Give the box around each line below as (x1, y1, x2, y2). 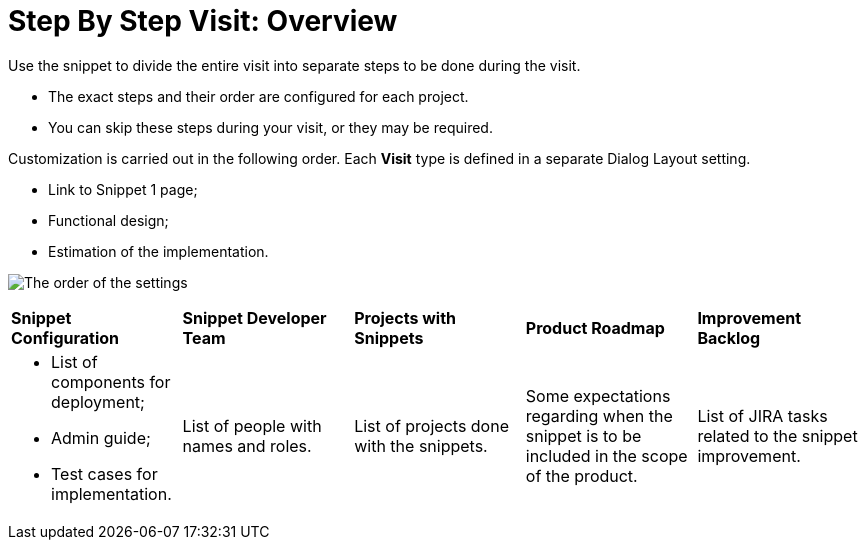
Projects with (354, 307, 457, 328)
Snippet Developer (182, 307, 327, 328)
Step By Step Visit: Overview (8, 4, 398, 38)
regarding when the (525, 405, 673, 426)
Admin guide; (51, 427, 151, 448)
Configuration (11, 327, 120, 348)
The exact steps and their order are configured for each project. (48, 87, 469, 105)
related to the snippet (697, 425, 858, 446)
